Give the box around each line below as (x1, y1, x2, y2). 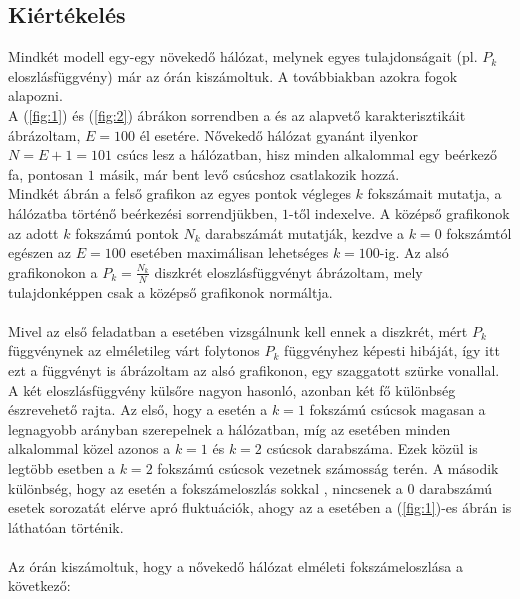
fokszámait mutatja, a (367, 183, 502, 204)
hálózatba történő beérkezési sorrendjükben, (8, 202, 278, 223)
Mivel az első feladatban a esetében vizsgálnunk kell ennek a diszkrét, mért (8, 320, 468, 341)
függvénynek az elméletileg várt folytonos (8, 340, 260, 361)
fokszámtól (446, 222, 512, 243)
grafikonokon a (8, 261, 98, 282)
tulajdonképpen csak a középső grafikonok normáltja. (8, 281, 333, 302)
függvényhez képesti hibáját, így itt (283, 340, 500, 361)
